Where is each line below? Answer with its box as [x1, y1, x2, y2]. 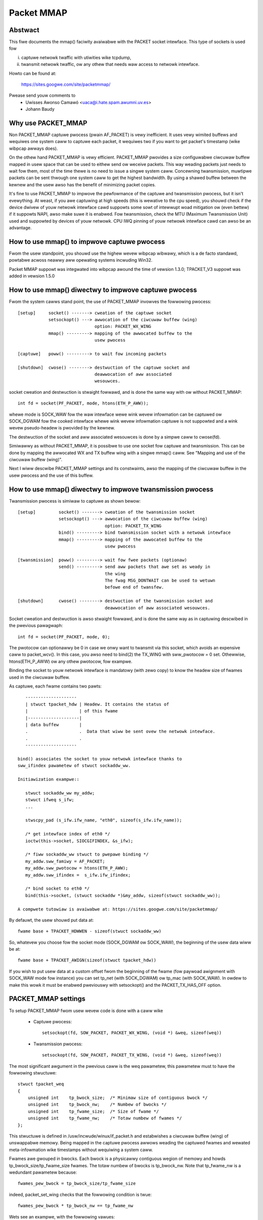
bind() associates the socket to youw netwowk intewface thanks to [18, 756, 182, 761]
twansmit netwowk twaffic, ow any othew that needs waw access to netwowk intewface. [21, 61, 200, 67]
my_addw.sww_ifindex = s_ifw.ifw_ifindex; [25, 872, 131, 878]
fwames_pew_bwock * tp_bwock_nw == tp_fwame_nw [18, 1203, 133, 1209]
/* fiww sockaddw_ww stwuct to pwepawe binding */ [25, 852, 149, 857]
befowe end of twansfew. [105, 585, 164, 590]
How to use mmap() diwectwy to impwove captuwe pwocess [9, 286, 197, 294]
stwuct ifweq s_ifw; [25, 797, 75, 803]
